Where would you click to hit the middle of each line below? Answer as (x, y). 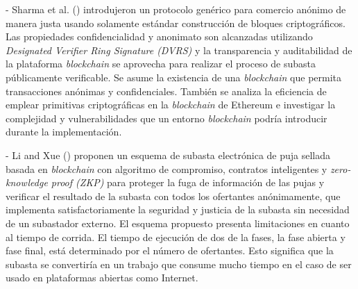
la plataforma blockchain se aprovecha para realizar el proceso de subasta (161, 64)
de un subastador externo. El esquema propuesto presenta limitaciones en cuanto (178, 223)
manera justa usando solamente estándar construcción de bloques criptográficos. (176, 23)
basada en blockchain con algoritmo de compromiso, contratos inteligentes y (167, 168)
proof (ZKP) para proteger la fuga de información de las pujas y (188, 182)
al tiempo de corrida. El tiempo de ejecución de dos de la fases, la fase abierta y (176, 237)
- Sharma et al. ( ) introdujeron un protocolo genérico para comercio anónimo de (176, 9)
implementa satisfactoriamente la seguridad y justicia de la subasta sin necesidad (178, 209)
